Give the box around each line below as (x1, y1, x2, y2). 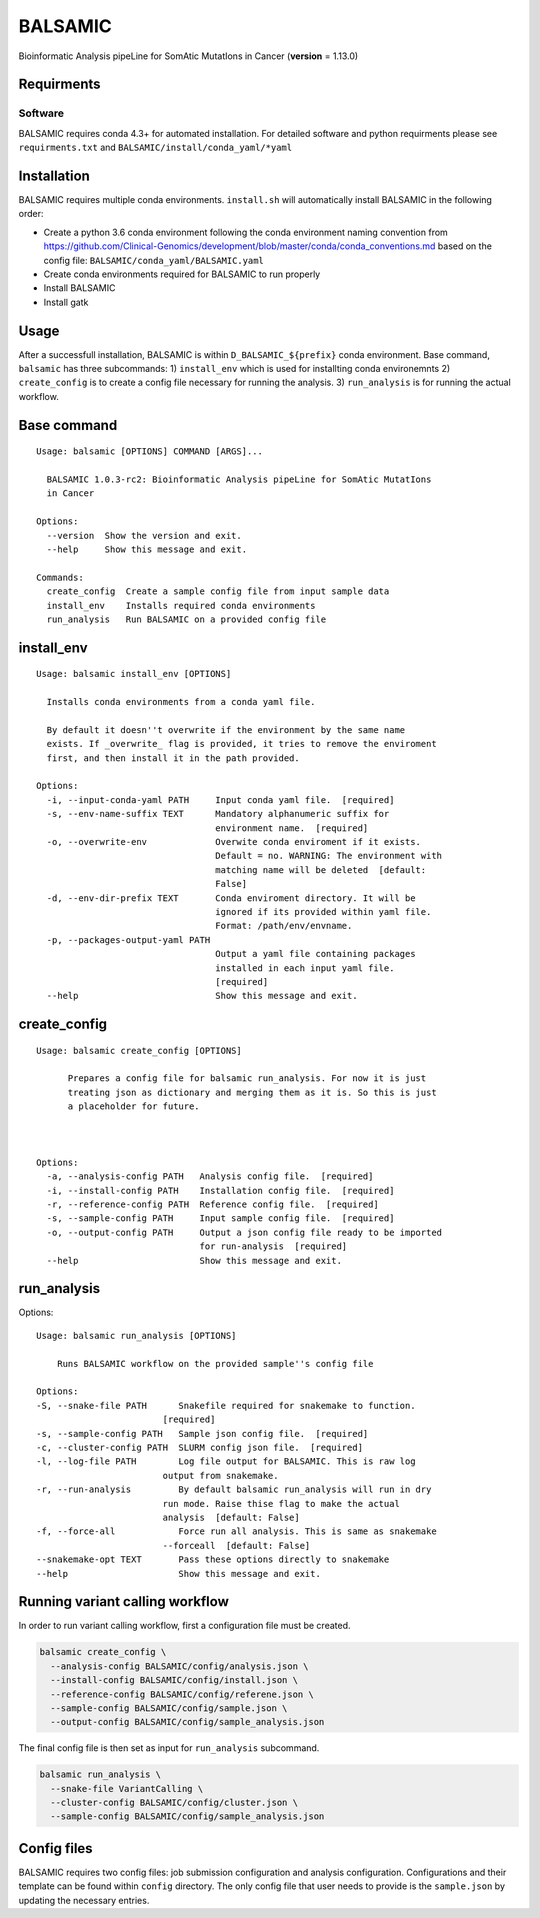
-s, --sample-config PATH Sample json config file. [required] (36, 1428, 369, 1439)
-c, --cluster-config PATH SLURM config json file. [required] (36, 1441, 364, 1453)
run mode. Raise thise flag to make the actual (162, 1498, 400, 1509)
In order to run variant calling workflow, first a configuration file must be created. (18, 1620, 351, 1632)
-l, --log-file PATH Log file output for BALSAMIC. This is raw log (36, 1456, 416, 1467)
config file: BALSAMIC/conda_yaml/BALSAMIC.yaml (43, 254, 265, 266)
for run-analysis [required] (199, 1241, 348, 1252)
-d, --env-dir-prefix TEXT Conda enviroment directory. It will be (46, 892, 416, 904)
